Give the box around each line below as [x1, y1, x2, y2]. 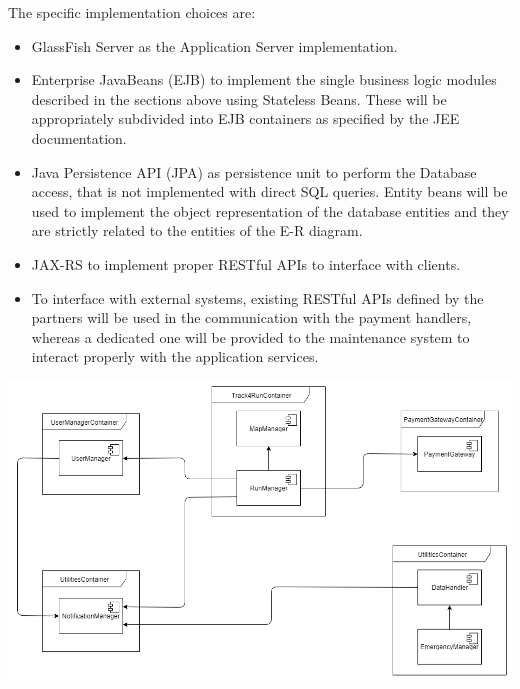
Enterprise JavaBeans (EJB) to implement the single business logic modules [31, 69, 497, 90]
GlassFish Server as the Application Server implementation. [31, 35, 398, 56]
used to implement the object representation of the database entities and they [31, 200, 509, 221]
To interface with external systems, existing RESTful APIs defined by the [31, 287, 484, 308]
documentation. [31, 127, 127, 148]
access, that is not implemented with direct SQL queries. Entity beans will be [31, 181, 508, 202]
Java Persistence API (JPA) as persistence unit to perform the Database [31, 161, 477, 182]
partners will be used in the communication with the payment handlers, [31, 307, 472, 328]
